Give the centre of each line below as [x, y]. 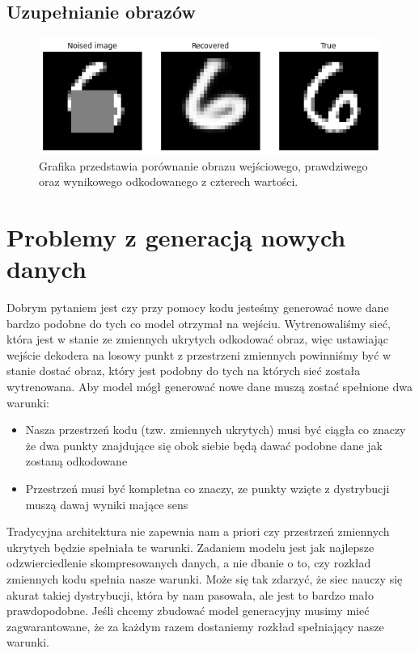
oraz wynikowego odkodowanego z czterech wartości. [169, 181]
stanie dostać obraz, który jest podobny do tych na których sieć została [184, 371]
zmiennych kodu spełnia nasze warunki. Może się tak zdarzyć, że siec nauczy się [205, 579]
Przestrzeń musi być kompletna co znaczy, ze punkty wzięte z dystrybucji [207, 489]
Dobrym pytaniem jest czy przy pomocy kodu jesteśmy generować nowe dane [198, 308]
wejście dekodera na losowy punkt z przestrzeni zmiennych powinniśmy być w [199, 354]
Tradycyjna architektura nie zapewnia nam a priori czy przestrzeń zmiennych [198, 531]
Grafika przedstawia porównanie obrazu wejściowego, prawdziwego [203, 165]
